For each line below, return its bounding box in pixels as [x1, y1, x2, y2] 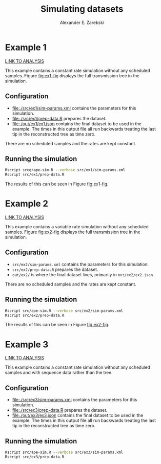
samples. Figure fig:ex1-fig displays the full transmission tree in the [5, 72, 140, 79]
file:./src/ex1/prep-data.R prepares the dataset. [12, 115, 107, 121]
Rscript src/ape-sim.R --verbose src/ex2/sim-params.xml [5, 308, 123, 313]
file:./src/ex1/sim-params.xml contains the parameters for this [12, 105, 137, 111]
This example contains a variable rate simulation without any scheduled [5, 224, 149, 229]
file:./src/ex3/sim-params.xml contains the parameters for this [12, 397, 138, 403]
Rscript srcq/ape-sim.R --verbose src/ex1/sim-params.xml [5, 168, 125, 173]
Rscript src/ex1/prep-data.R [5, 172, 64, 177]
